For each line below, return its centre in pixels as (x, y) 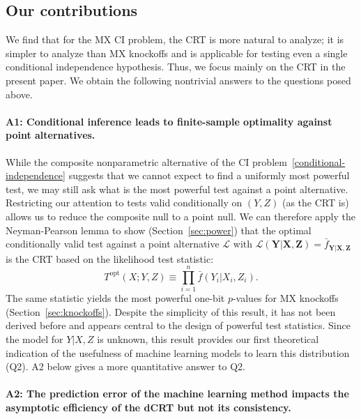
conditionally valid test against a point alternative (113, 244)
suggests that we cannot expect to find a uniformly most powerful (209, 175)
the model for (34, 339)
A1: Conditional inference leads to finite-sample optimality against (169, 121)
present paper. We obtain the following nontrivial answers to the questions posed (178, 80)
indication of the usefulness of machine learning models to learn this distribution (178, 352)
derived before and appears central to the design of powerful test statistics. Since (178, 325)
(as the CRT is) (315, 203)
